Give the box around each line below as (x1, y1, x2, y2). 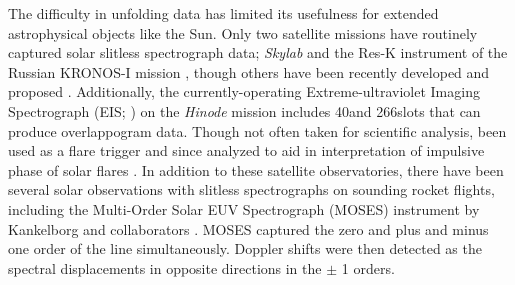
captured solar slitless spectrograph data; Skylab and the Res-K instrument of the (8, 42, 508, 63)
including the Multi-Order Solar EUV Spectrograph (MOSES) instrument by (8, 198, 480, 219)
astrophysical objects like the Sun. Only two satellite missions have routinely (8, 22, 478, 43)
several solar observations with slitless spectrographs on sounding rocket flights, (8, 179, 495, 200)
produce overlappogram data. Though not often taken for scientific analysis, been (8, 120, 507, 141)
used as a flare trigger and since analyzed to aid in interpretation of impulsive (8, 140, 485, 161)
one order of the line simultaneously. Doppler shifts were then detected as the (8, 238, 482, 259)
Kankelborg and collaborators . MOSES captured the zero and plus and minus (8, 218, 489, 239)
